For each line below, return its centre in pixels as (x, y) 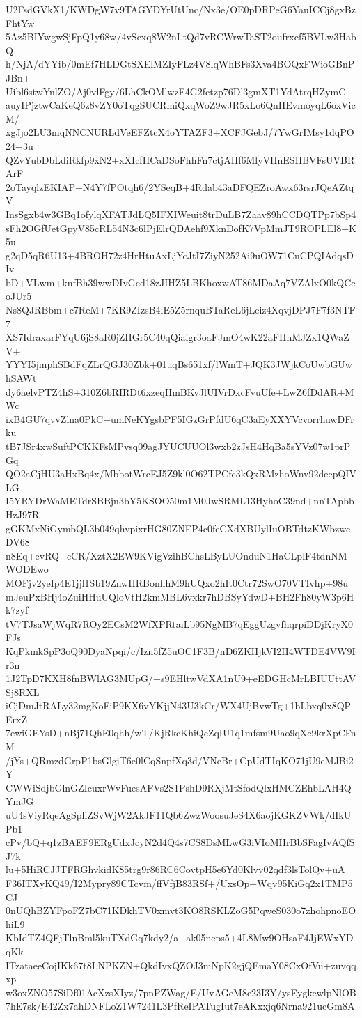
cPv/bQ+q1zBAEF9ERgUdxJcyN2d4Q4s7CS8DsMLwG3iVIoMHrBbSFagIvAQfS (180, 842)
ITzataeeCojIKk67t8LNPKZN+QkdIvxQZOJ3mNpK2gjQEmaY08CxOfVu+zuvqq (181, 965)
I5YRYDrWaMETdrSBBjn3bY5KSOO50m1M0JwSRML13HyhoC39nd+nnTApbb (180, 501)
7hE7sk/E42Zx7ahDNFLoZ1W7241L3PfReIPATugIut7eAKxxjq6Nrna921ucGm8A (180, 1006)
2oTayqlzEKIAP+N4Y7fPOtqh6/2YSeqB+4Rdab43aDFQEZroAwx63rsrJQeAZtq (180, 186)
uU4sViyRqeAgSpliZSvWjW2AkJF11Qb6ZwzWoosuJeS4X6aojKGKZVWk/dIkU (179, 815)
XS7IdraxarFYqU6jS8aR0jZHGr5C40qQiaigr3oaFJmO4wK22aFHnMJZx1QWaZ (178, 337)
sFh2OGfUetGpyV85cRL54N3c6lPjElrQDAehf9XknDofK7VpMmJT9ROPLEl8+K (181, 227)
